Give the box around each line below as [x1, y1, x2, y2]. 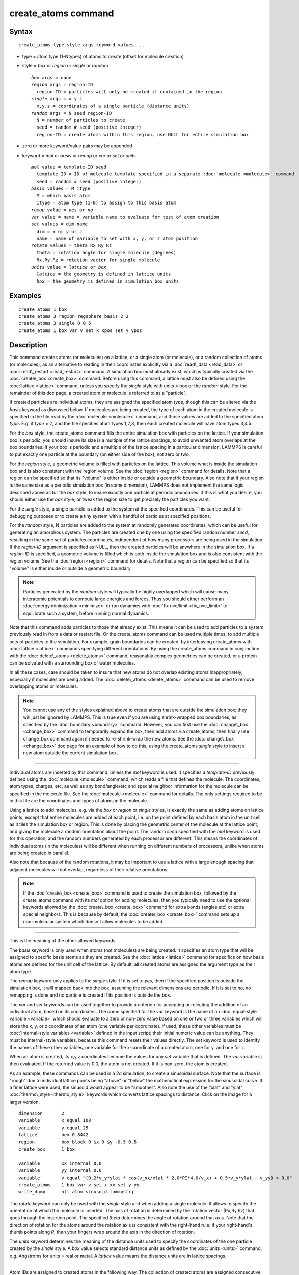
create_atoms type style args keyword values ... [18, 42, 145, 48]
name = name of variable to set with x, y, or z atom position [36, 235, 198, 241]
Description [9, 341, 48, 349]
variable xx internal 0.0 [18, 1160, 102, 1166]
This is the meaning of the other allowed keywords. [9, 937, 117, 943]
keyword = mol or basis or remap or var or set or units [22, 152, 136, 158]
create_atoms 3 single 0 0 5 [18, 320, 91, 326]
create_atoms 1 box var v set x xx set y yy [18, 1182, 140, 1188]
